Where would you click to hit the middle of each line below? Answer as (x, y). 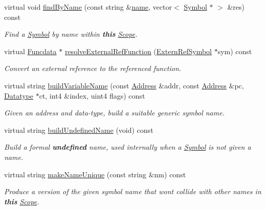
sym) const (235, 51)
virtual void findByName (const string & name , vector (88, 7)
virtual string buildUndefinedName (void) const (79, 130)
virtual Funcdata (30, 51)
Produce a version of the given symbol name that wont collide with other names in (133, 191)
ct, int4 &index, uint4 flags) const (92, 95)
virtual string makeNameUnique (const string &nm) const (95, 174)
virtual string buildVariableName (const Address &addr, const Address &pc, (124, 85)
